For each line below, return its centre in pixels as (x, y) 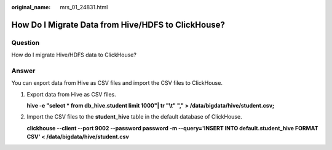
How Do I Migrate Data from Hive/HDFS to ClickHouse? (118, 25)
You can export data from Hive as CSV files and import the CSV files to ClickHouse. (117, 83)
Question (26, 42)
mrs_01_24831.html (84, 7)
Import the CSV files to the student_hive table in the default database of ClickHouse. (134, 117)
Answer (23, 71)
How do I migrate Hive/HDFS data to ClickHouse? (74, 55)
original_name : (31, 7)
